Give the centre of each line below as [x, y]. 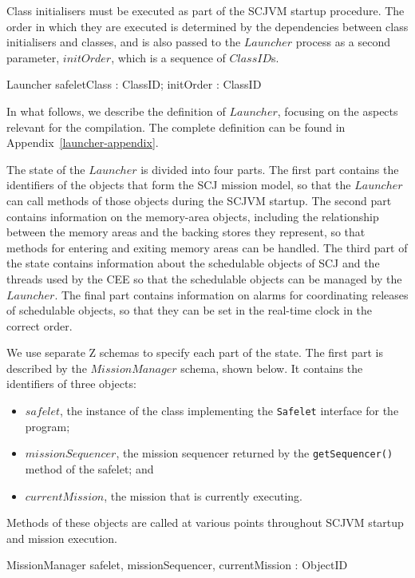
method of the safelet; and [89, 468]
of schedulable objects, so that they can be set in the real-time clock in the [190, 310]
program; [47, 426]
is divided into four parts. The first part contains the [270, 169]
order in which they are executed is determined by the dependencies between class [207, 26]
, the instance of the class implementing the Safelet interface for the [229, 411]
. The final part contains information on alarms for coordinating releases [231, 294]
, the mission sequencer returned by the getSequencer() [255, 453]
